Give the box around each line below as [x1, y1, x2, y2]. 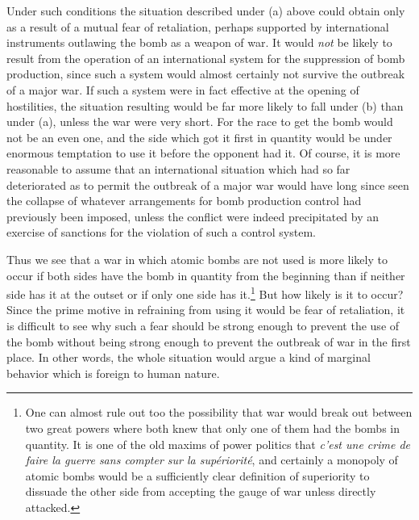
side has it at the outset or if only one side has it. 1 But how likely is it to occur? [6, 283, 404, 302]
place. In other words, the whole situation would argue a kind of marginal [6, 349, 371, 366]
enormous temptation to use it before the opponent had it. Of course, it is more [6, 145, 400, 161]
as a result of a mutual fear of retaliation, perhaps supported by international [6, 18, 389, 35]
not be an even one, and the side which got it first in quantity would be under [6, 128, 392, 145]
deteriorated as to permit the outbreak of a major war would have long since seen [6, 176, 409, 193]
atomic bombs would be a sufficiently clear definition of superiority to [25, 467, 370, 484]
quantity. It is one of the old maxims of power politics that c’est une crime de [25, 435, 411, 452]
